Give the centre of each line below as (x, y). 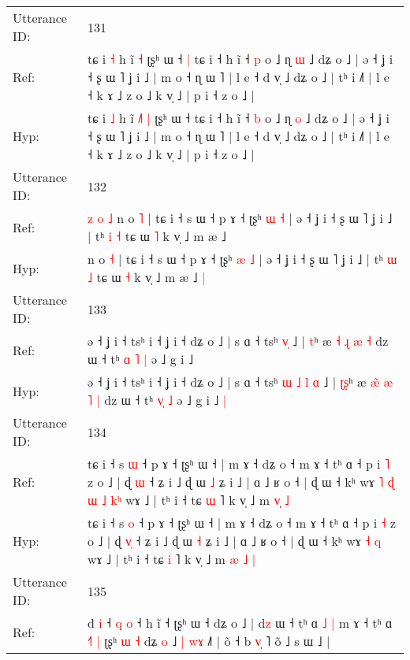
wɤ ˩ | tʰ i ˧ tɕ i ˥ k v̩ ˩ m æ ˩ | (172, 559)
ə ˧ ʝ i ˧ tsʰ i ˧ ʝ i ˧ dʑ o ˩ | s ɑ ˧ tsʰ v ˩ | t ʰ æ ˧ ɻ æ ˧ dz (238, 341)
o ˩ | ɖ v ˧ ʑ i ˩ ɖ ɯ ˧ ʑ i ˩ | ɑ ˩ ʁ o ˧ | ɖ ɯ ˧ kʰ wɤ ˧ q (235, 541)
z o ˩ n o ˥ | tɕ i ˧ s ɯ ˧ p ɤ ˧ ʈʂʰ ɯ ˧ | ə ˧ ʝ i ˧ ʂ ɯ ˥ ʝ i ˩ (240, 218)
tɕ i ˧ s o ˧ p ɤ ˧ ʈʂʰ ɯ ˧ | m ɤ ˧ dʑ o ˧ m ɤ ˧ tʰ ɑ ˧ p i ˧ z (242, 523)
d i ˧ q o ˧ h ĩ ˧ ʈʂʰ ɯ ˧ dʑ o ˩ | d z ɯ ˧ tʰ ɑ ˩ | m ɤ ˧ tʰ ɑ (240, 623)
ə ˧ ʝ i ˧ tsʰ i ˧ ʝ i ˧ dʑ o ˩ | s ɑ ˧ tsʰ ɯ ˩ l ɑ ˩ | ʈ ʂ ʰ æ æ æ (240, 382)
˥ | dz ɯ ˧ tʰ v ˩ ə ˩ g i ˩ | (157, 400)
